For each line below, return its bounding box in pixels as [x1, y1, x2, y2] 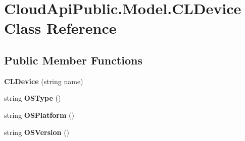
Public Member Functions [4, 52, 142, 67]
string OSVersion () [4, 126, 70, 137]
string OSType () [4, 93, 61, 103]
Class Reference [4, 18, 117, 38]
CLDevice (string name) [4, 76, 83, 86]
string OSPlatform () [4, 109, 74, 120]
